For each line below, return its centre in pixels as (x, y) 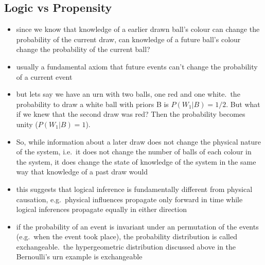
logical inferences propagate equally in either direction (101, 209)
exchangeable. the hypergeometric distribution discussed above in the (126, 246)
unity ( (27, 124)
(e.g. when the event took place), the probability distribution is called (127, 236)
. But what (243, 104)
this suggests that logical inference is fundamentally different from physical (134, 189)
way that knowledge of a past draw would (82, 172)
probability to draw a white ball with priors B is (92, 104)
